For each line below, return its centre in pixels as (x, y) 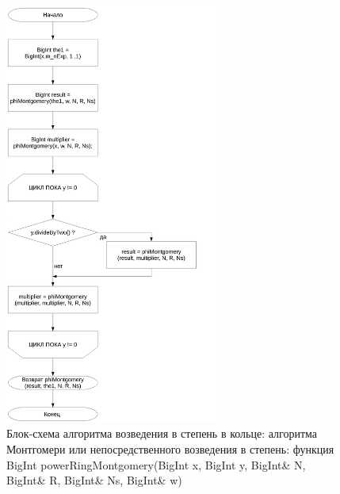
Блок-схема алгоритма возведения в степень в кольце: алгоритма (162, 433)
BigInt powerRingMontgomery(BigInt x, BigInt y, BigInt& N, (156, 464)
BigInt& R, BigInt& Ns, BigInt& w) (94, 480)
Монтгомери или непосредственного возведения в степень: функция (170, 448)
